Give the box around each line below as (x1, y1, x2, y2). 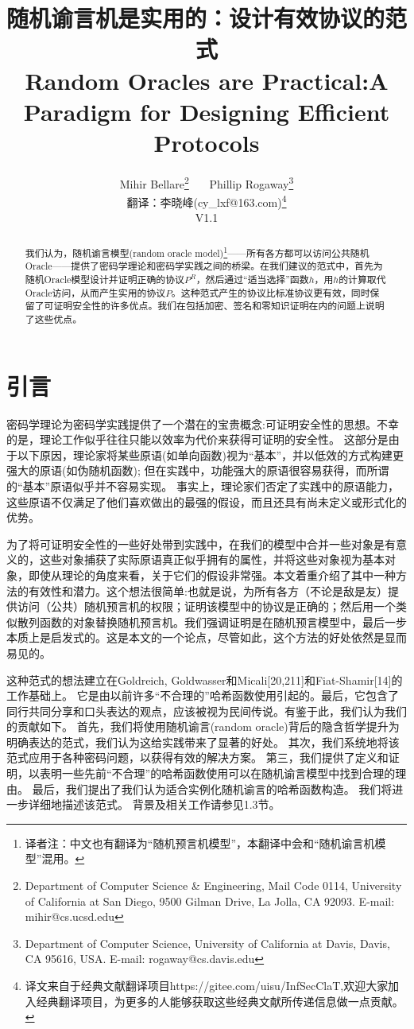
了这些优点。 (25, 313, 83, 326)
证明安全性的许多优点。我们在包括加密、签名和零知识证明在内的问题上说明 (53, 299, 385, 313)
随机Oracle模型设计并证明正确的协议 (25, 273, 184, 286)
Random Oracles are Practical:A (25, 64, 389, 96)
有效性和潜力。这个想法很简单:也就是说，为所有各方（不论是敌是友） (28, 582, 388, 599)
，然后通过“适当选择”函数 (195, 273, 309, 286)
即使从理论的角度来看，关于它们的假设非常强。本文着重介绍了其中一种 (28, 566, 396, 583)
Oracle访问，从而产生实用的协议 (25, 285, 166, 299)
